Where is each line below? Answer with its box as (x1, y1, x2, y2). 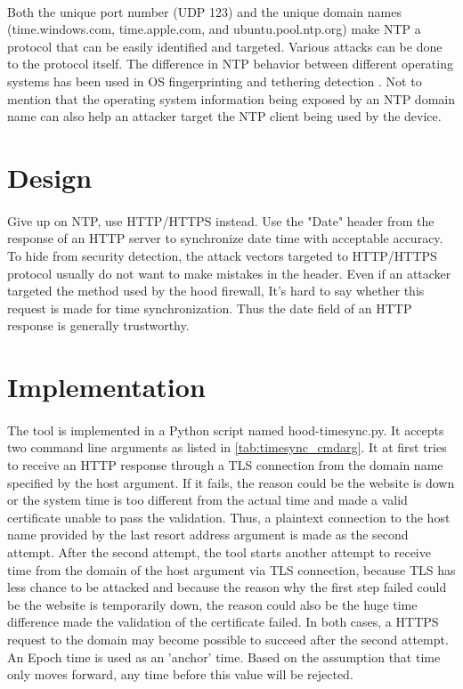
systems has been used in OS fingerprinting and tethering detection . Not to (7, 71, 422, 90)
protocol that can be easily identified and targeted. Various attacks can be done (7, 36, 443, 55)
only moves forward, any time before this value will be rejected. (7, 665, 353, 684)
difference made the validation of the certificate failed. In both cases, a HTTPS (7, 612, 439, 631)
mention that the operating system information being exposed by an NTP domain (7, 89, 455, 108)
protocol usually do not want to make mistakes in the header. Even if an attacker (7, 263, 451, 282)
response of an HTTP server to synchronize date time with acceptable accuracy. (7, 229, 443, 247)
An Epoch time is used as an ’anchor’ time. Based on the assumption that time (7, 647, 441, 666)
